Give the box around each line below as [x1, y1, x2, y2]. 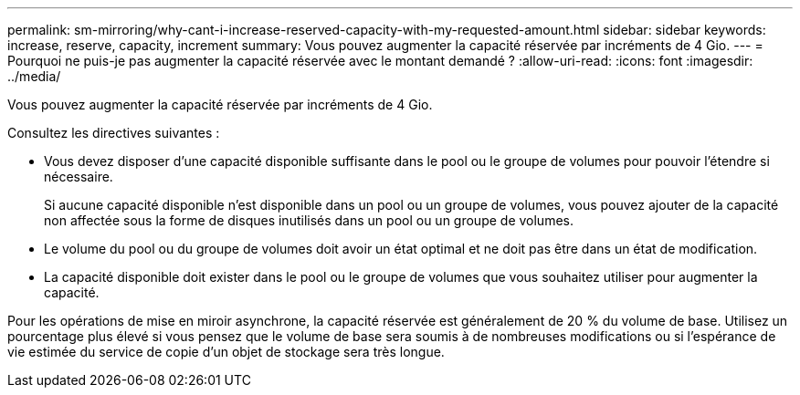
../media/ [7, 68, 61, 84]
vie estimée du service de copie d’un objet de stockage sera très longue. [7, 344, 445, 359]
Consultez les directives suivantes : [7, 125, 220, 140]
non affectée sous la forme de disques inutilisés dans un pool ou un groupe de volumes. [44, 213, 574, 228]
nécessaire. [44, 169, 113, 184]
